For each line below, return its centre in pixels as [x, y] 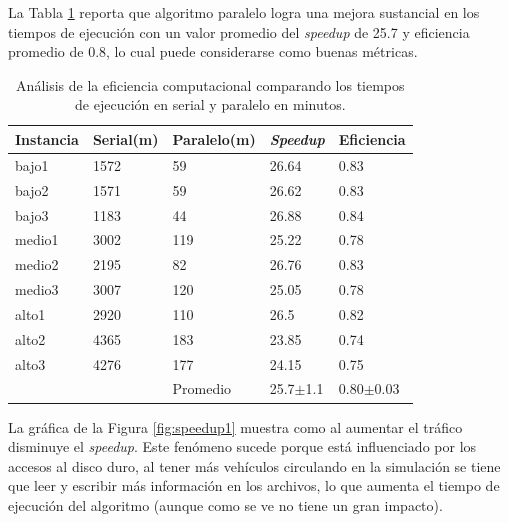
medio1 [37, 239]
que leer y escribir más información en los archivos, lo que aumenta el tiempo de [254, 485]
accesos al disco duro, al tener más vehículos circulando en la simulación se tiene [254, 465]
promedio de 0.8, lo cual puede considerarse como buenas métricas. [213, 51]
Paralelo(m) [214, 138]
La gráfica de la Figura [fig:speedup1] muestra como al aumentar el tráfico [235, 426]
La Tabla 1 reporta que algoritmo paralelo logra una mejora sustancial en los [244, 12]
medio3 [37, 289]
